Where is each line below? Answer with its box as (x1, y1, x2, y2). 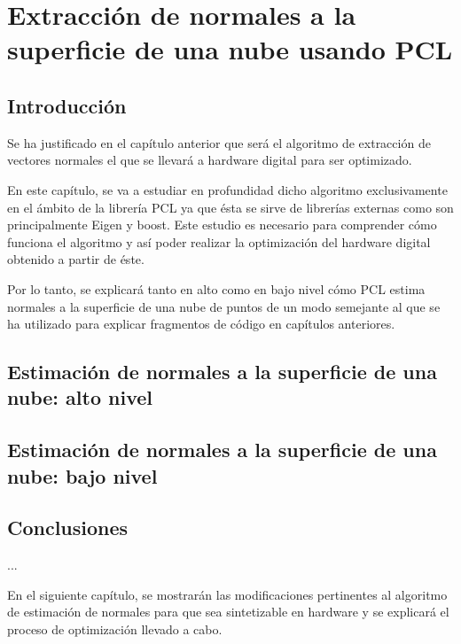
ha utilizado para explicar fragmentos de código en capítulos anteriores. (7, 314, 395, 333)
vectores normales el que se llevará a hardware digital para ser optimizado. (7, 151, 412, 169)
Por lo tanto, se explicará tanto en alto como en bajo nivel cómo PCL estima (7, 279, 426, 298)
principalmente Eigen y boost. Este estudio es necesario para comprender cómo (7, 215, 437, 234)
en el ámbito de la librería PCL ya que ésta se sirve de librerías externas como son (7, 198, 454, 216)
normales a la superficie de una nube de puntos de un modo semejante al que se (7, 297, 441, 315)
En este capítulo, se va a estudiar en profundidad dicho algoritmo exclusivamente (7, 180, 448, 198)
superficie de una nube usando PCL (7, 31, 453, 67)
